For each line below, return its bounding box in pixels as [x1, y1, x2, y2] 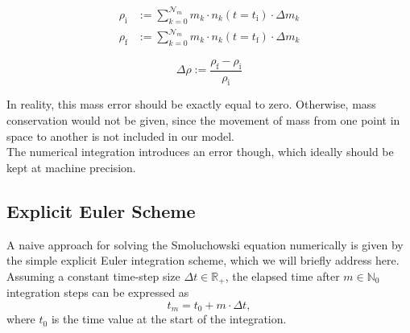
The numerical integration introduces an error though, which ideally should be [6, 143, 394, 160]
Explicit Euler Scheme [6, 198, 196, 223]
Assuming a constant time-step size [6, 267, 180, 284]
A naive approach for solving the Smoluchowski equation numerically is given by [6, 236, 404, 253]
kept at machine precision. [6, 158, 136, 175]
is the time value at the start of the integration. [51, 310, 287, 327]
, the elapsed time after [225, 267, 340, 284]
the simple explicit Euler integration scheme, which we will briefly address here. [6, 252, 400, 269]
